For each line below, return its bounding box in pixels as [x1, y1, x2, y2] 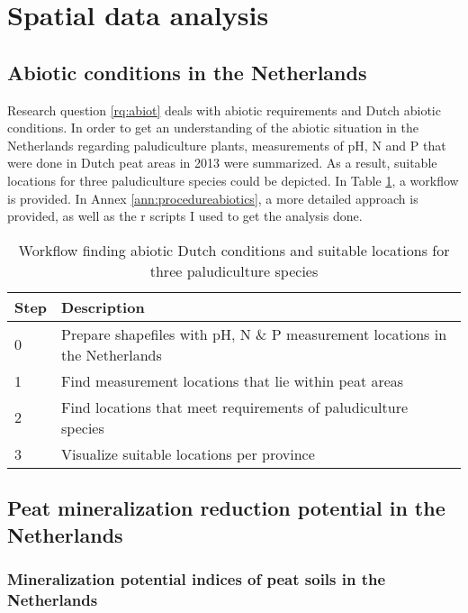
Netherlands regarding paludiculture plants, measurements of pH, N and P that [7, 135, 446, 154]
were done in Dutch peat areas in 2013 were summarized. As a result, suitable [7, 153, 437, 172]
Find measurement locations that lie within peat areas [61, 370, 404, 391]
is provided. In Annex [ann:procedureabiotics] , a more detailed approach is [7, 188, 418, 207]
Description [61, 296, 145, 317]
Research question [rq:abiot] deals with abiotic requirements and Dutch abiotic [7, 100, 441, 119]
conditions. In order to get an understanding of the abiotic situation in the [7, 118, 418, 137]
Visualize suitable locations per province [61, 443, 315, 464]
